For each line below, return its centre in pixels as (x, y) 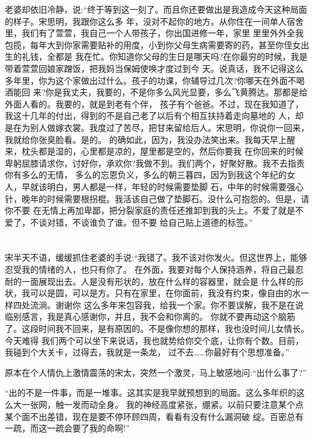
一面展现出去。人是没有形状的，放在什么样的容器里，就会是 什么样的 (158, 281)
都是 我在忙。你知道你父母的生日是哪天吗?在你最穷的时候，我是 (181, 56)
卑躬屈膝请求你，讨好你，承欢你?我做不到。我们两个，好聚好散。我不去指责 (155, 163)
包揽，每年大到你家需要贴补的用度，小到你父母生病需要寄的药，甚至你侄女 (153, 44)
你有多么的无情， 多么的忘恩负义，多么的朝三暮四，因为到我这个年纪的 (146, 175)
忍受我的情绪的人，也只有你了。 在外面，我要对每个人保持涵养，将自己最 (150, 269)
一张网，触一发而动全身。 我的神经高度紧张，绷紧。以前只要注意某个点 (162, 404)
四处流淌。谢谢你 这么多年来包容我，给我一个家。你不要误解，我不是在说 (158, 304)
